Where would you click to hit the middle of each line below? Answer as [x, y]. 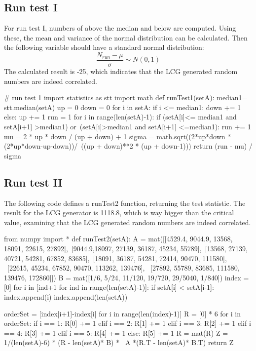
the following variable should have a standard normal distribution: [104, 47]
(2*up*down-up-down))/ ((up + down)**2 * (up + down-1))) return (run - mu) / [128, 146]
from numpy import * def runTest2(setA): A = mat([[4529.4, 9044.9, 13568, [118, 239]
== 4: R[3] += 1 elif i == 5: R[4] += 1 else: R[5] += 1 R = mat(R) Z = [116, 332]
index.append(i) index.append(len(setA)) [66, 296]
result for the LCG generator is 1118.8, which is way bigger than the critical [119, 213]
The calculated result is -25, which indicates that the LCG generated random [121, 71]
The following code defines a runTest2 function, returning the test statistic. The [125, 203]
